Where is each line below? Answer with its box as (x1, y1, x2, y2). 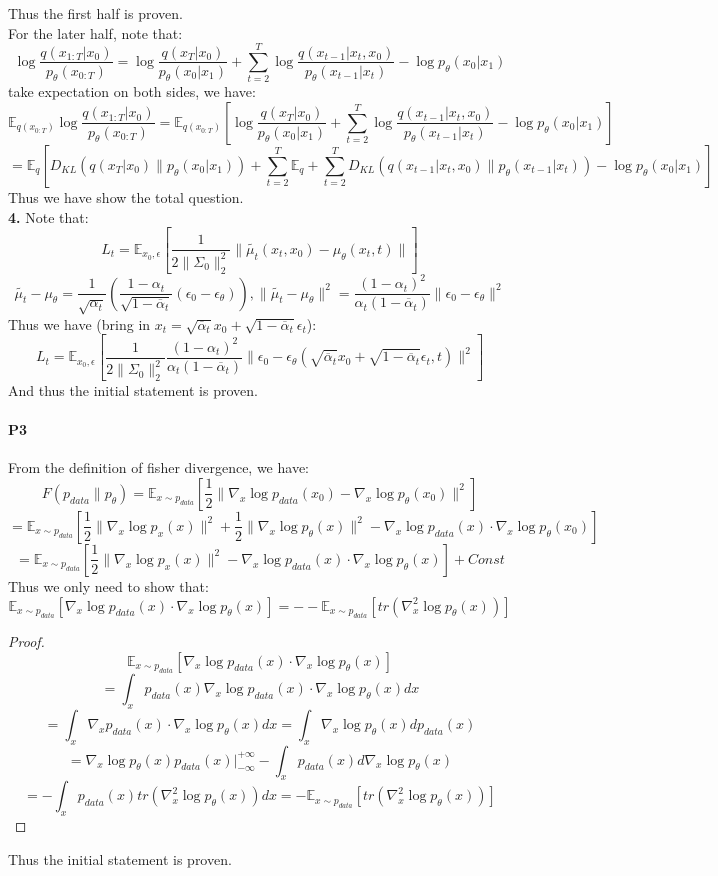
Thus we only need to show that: (8, 575, 209, 596)
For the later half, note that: (8, 22, 183, 43)
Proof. (8, 630, 45, 651)
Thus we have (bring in (8, 313, 151, 334)
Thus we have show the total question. (8, 186, 244, 207)
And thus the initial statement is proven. (8, 379, 258, 400)
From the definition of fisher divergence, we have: (8, 457, 309, 478)
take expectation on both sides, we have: (8, 81, 256, 102)
